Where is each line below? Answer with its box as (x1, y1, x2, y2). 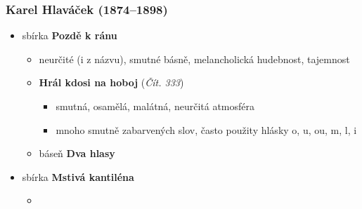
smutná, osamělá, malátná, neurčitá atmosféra (56, 99, 255, 113)
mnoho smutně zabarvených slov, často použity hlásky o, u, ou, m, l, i (56, 122, 357, 137)
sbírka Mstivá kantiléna (22, 169, 134, 184)
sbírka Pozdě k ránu (22, 28, 117, 43)
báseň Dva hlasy (39, 146, 115, 161)
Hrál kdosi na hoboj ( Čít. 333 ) (39, 75, 184, 90)
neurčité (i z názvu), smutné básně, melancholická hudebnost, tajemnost (39, 51, 350, 66)
